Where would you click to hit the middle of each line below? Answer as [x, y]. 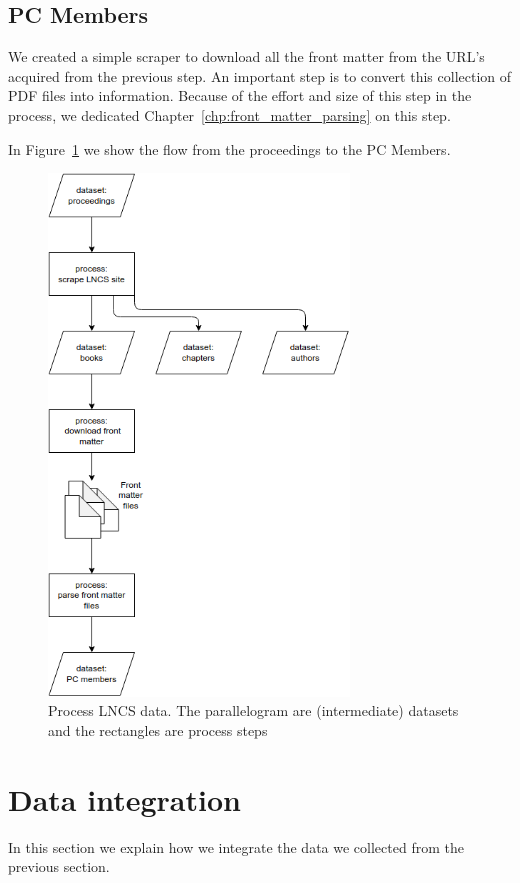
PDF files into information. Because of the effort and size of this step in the [240, 95]
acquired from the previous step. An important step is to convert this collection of [260, 75]
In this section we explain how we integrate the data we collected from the [236, 846]
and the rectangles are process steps [158, 729]
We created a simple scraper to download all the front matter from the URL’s [246, 56]
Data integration [124, 798]
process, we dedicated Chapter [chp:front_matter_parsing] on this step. [229, 114]
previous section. [59, 866]
